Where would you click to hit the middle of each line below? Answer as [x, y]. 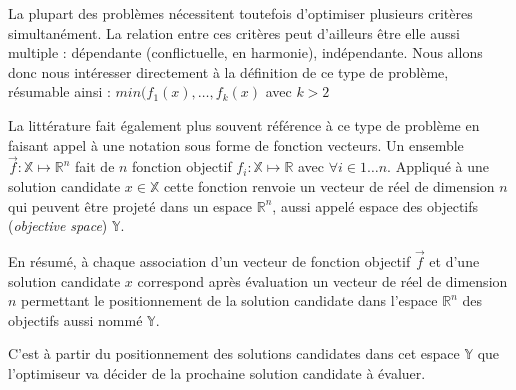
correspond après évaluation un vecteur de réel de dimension [322, 280]
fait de [95, 166]
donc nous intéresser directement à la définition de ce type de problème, [228, 71]
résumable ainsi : [59, 91]
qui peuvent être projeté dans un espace [130, 205]
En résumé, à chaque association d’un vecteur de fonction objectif [209, 260]
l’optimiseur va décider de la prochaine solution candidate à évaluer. [217, 372]
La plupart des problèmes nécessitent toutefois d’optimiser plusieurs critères [240, 13]
